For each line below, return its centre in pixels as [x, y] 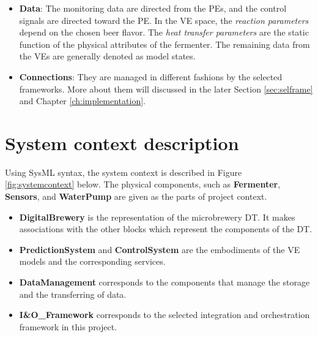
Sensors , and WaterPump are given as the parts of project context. [136, 196]
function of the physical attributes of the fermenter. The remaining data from [165, 44]
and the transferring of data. [73, 294]
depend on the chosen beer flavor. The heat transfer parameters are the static [164, 32]
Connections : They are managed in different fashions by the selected [151, 76]
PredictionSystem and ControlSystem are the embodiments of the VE [160, 249]
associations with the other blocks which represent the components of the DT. [166, 229]
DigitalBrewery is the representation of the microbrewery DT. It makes [157, 217]
